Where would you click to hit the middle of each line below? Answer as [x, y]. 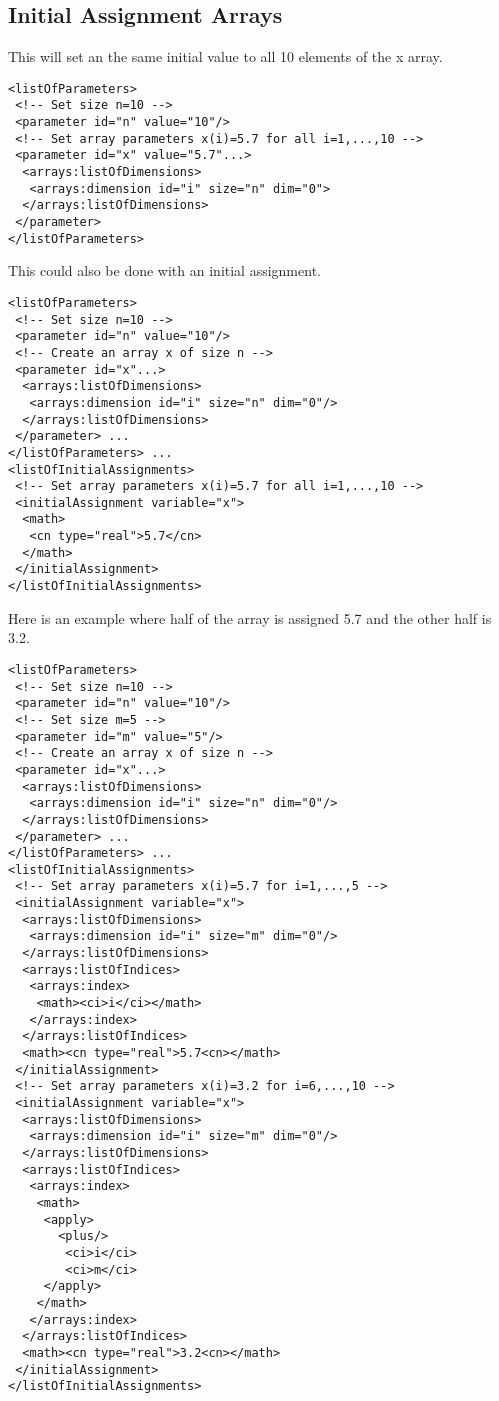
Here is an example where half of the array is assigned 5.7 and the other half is [250, 617]
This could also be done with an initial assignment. [164, 270]
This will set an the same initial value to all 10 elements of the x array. [225, 56]
